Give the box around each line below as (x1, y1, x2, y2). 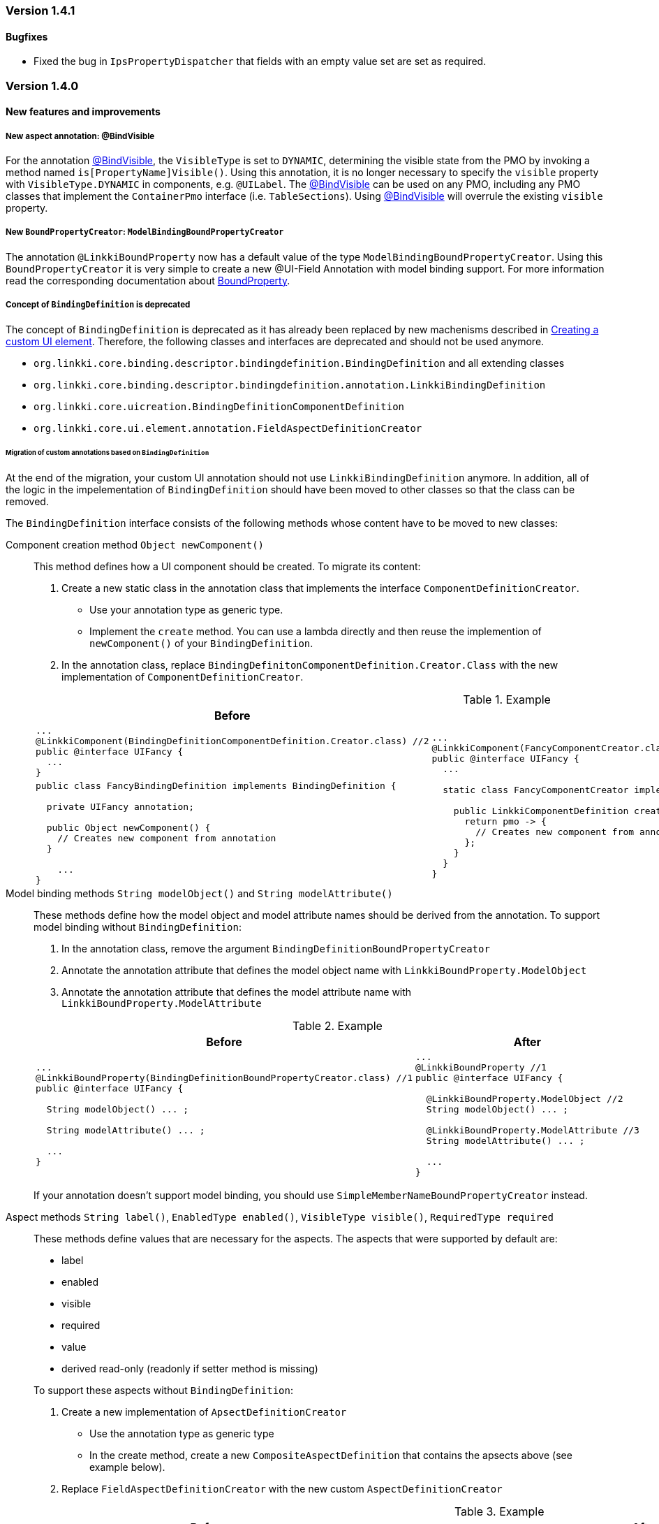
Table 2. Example (293, 1019, 383, 1033)
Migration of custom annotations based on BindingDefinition (6, 449, 209, 457)
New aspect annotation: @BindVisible (6, 131, 155, 141)
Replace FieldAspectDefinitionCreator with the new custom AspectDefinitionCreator (61, 1483, 503, 1495)
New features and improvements (6, 106, 161, 118)
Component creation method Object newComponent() (6, 539, 265, 551)
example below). (89, 1461, 165, 1474)
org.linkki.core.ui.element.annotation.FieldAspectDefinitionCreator (34, 422, 422, 434)
